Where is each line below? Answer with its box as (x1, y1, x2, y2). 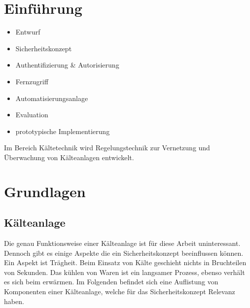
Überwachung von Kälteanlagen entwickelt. (4, 152, 134, 162)
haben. (4, 296, 24, 306)
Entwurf (15, 27, 40, 37)
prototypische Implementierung (15, 126, 110, 136)
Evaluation (15, 109, 48, 120)
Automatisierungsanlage (15, 93, 88, 103)
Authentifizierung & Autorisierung (15, 60, 119, 70)
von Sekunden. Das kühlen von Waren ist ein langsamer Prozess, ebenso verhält (4, 267, 245, 277)
